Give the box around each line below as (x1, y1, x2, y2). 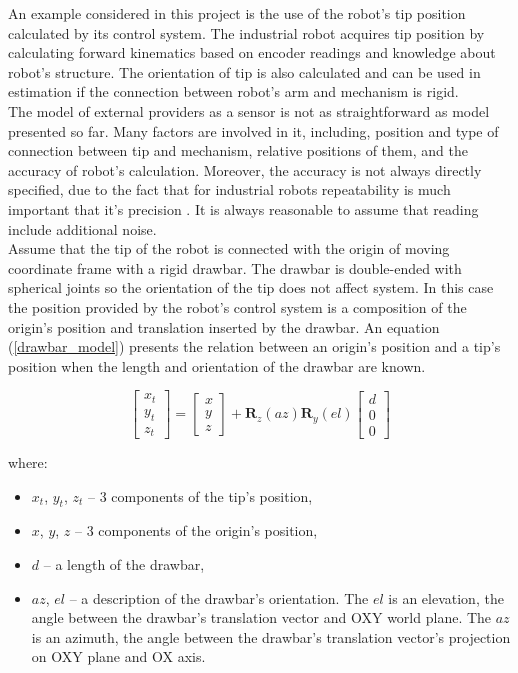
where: (8, 452, 48, 473)
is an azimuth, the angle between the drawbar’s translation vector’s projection (31, 626, 511, 647)
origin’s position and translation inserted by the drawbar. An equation (8, 316, 440, 337)
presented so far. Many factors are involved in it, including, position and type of (8, 120, 499, 141)
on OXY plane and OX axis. (31, 646, 206, 667)
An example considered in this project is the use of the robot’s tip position (8, 3, 466, 23)
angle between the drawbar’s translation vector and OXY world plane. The (31, 607, 492, 628)
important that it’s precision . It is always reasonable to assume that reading (8, 198, 479, 219)
